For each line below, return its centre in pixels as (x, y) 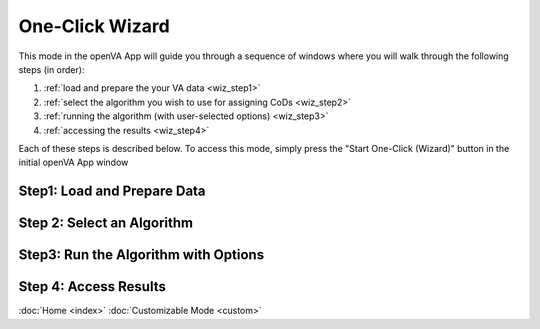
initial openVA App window (73, 162)
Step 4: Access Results (92, 286)
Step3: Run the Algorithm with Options (141, 255)
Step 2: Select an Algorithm (106, 223)
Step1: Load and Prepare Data (112, 191)
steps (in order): (51, 69)
